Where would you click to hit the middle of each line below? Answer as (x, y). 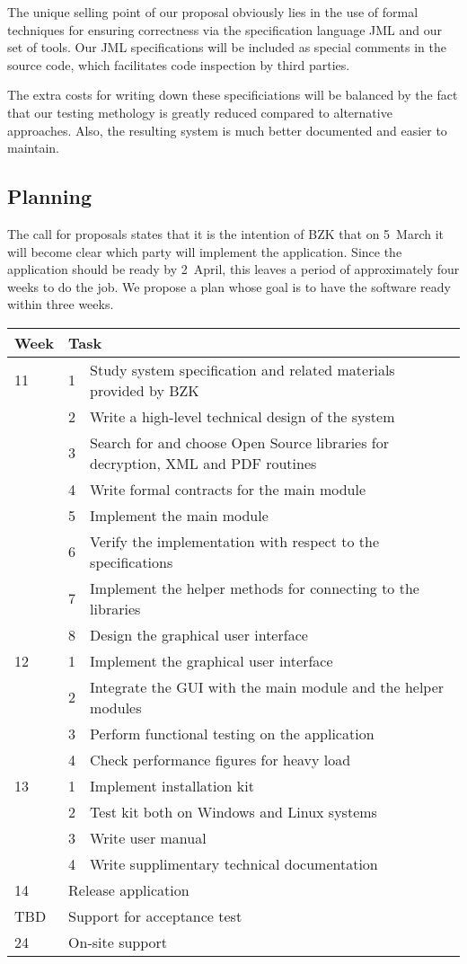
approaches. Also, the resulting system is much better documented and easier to (227, 130)
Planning (49, 196)
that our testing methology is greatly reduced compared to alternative (200, 112)
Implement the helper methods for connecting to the (255, 588)
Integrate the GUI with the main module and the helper (267, 686)
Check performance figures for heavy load (220, 759)
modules (116, 707)
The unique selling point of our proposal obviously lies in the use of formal (213, 12)
